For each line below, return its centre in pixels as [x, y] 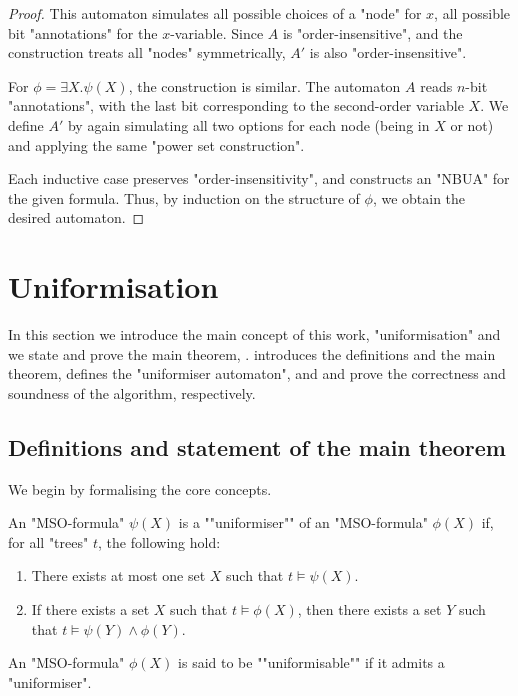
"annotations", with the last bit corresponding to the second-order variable [236, 105]
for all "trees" [48, 541]
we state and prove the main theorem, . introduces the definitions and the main [252, 353]
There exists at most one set [118, 575]
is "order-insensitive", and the [372, 32]
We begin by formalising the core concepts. [140, 488]
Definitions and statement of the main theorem [257, 446]
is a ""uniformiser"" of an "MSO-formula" [303, 522]
